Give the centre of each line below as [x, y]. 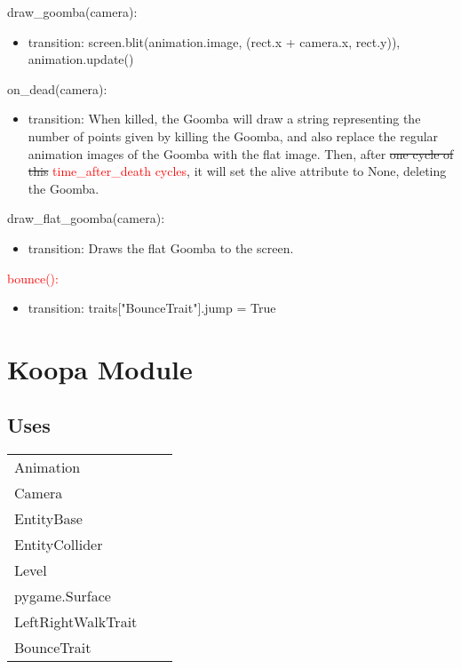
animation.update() [81, 59]
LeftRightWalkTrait [76, 622]
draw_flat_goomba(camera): [86, 218]
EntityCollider [59, 545]
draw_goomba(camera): [72, 12]
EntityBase [48, 519]
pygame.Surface [63, 596]
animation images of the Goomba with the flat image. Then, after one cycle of [241, 153]
